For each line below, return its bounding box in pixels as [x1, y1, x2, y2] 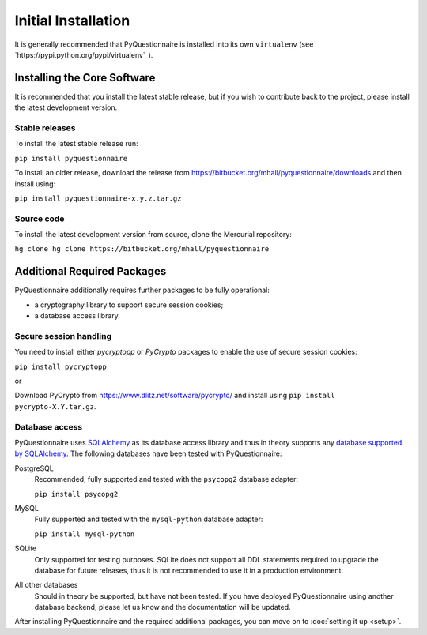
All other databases [14, 581, 78, 590]
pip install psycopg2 [34, 490, 119, 498]
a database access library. [34, 311, 120, 321]
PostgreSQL [14, 463, 55, 473]
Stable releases [14, 122, 76, 133]
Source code [14, 213, 65, 224]
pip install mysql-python [34, 529, 135, 539]
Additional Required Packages [14, 265, 167, 278]
